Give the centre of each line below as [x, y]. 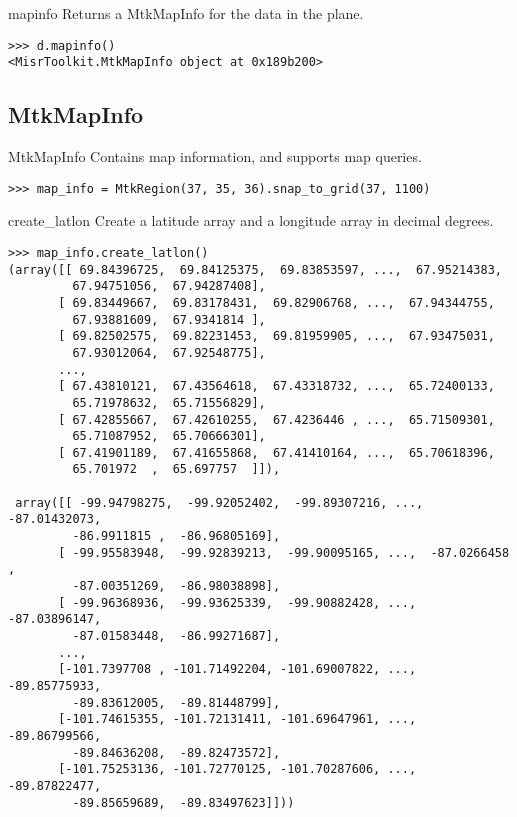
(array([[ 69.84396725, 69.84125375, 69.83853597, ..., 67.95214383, [255, 269]
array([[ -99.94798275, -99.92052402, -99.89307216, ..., [219, 502]
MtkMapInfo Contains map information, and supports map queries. [215, 156]
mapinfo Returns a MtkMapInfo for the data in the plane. [186, 13]
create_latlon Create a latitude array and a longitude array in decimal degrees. [251, 220]
